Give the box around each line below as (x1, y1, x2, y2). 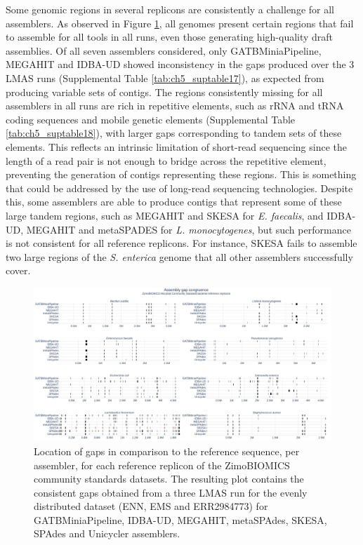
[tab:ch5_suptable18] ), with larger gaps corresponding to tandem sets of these (6, 126, 342, 140)
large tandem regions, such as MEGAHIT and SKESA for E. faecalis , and (6, 208, 324, 222)
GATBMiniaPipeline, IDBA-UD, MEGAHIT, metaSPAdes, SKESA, (34, 512, 327, 527)
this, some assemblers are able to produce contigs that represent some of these (6, 194, 342, 209)
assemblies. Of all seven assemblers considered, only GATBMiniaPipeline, (6, 43, 322, 58)
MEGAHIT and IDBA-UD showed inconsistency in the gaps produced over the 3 (6, 57, 355, 72)
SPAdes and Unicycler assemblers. (34, 526, 180, 541)
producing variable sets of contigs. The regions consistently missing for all (6, 84, 323, 99)
